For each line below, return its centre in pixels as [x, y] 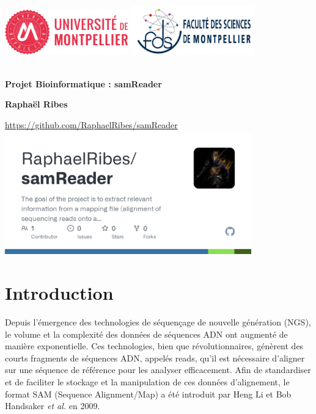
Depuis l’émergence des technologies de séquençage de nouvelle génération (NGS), [158, 321]
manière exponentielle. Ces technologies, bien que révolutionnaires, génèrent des [154, 346]
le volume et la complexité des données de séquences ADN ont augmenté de [146, 334]
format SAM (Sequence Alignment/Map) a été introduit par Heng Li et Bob [148, 394]
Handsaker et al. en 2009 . [53, 406]
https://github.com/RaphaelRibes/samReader [91, 125]
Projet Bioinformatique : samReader [83, 83]
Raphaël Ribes [36, 104]
